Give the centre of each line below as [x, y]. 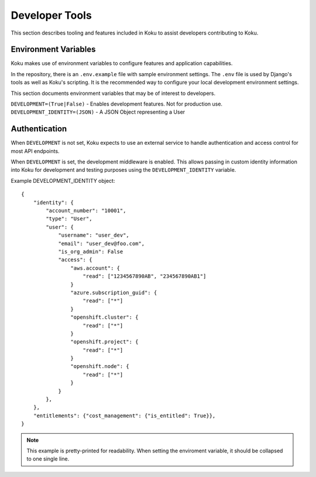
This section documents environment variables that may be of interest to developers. [113, 93]
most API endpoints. [35, 151]
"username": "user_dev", [94, 235]
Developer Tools [51, 15]
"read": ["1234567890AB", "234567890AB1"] [145, 276]
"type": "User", [69, 219]
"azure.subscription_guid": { [114, 292]
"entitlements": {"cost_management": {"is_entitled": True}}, [124, 415]
